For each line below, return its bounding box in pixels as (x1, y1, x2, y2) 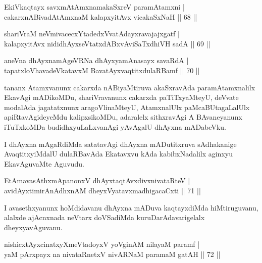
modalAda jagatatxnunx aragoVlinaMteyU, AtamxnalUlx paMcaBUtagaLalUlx (4, 101, 250, 112)
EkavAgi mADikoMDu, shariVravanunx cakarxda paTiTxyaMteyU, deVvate (4, 92, 239, 102)
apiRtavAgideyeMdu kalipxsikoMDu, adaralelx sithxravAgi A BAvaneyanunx (4, 112, 242, 122)
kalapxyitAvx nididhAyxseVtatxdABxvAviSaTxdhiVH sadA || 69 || (4, 38, 211, 48)
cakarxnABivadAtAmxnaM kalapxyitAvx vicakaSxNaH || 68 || (4, 11, 197, 22)
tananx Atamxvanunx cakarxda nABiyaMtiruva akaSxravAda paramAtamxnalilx (4, 82, 255, 92)
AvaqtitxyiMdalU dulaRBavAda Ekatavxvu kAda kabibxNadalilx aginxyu (4, 148, 233, 159)
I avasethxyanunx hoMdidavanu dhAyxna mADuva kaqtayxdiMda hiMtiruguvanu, (4, 202, 258, 213)
